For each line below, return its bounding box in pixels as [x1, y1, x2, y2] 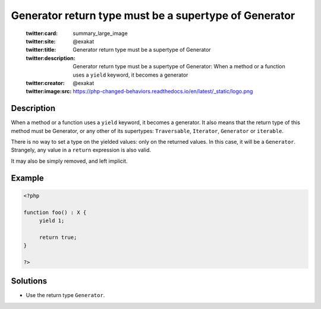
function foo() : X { [23, 209, 87, 216]
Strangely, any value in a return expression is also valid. [11, 146, 152, 154]
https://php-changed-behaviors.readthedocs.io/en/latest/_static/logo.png [73, 88, 253, 95]
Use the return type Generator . [26, 292, 105, 299]
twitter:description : [26, 54, 75, 62]
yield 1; [39, 217, 65, 224]
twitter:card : [26, 30, 58, 37]
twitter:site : [26, 37, 56, 45]
